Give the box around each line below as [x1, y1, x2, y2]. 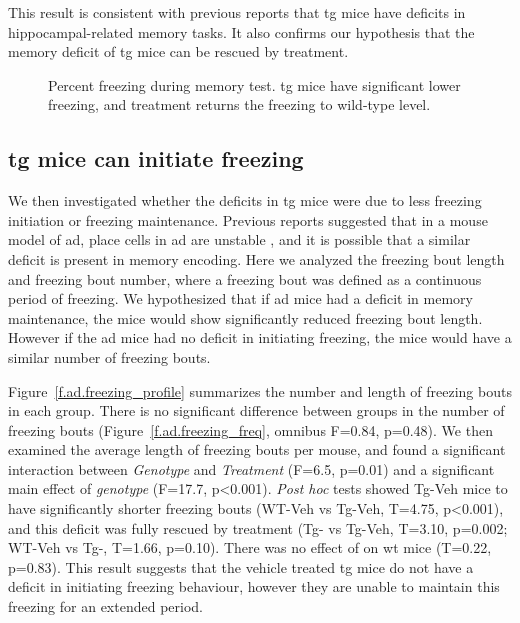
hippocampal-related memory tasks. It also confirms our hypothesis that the [8, 21, 475, 42]
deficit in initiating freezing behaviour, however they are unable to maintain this [8, 576, 500, 597]
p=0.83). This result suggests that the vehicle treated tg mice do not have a [8, 556, 474, 577]
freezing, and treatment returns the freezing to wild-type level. [48, 94, 431, 115]
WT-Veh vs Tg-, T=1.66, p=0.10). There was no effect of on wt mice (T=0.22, [8, 537, 492, 558]
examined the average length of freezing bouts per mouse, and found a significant [8, 439, 506, 460]
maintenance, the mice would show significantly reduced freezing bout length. [8, 307, 483, 328]
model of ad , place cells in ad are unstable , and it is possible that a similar [8, 229, 471, 250]
